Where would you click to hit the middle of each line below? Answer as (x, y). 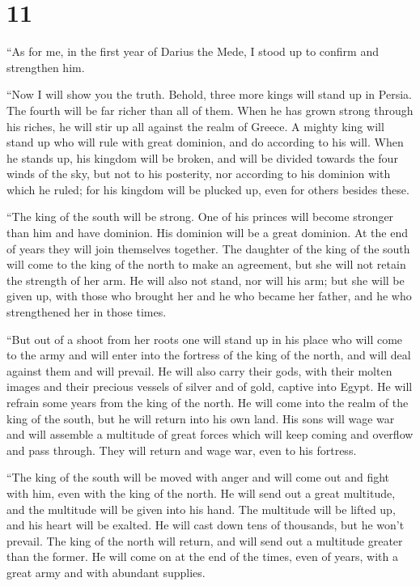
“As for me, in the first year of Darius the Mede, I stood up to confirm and (193, 51)
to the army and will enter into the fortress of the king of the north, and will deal (209, 355)
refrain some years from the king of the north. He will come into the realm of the (208, 402)
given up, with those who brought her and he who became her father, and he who (209, 296)
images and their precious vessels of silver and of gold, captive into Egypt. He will (210, 386)
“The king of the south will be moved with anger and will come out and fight (198, 477)
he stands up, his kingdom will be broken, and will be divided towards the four (202, 157)
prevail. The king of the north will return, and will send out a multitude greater (205, 540)
